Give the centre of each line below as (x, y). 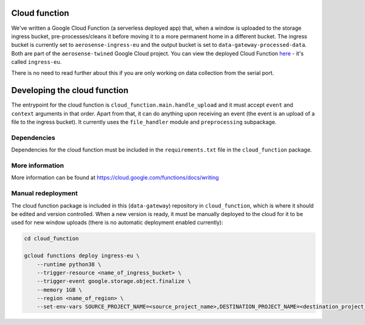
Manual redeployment (45, 194)
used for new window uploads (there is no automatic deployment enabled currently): (117, 223)
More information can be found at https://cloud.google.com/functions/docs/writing (115, 178)
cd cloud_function (51, 239)
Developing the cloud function (70, 90)
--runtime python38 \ (69, 264)
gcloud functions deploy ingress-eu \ (82, 256)
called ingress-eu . (36, 62)
